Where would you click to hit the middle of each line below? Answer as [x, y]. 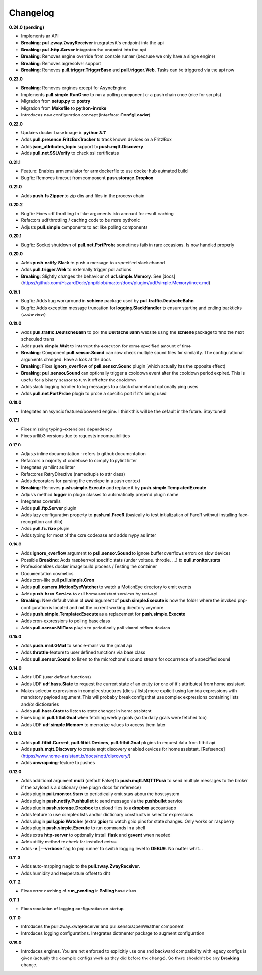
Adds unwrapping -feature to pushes [58, 762]
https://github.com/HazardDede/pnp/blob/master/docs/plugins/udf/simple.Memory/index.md [115, 283]
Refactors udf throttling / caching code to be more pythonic [81, 220]
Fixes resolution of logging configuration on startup [72, 909]
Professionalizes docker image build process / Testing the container [89, 567]
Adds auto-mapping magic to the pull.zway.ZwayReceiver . [81, 866]
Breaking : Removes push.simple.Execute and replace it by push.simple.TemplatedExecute [114, 487]
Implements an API [40, 36]
